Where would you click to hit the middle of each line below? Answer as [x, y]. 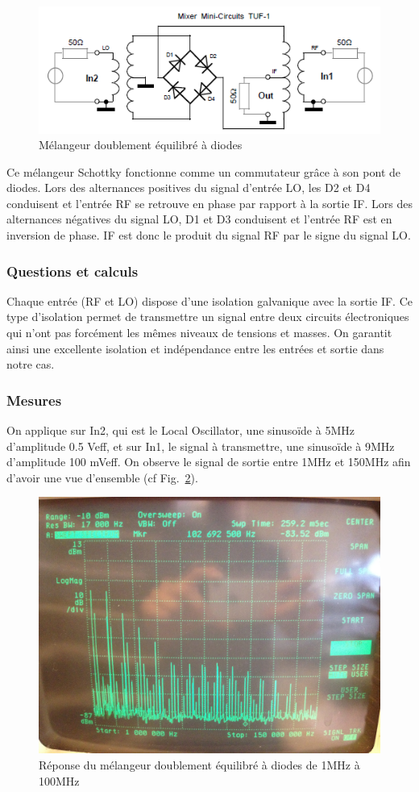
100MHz [59, 780]
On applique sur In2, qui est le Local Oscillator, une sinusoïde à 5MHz [180, 430]
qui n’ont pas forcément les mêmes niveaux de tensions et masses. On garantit [199, 333]
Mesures [34, 400]
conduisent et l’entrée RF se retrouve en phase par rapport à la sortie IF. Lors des [209, 203]
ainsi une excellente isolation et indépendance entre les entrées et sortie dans [195, 348]
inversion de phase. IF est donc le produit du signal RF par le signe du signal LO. [209, 235]
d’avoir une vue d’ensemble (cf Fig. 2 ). [102, 477]
